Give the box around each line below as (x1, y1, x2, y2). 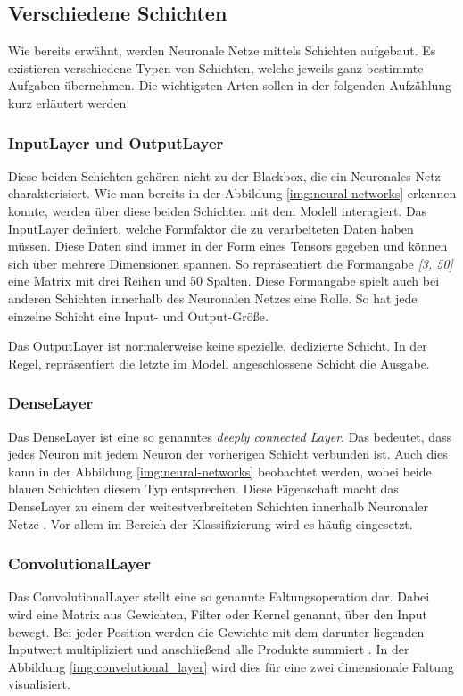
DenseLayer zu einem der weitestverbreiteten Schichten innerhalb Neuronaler (8, 496, 428, 515)
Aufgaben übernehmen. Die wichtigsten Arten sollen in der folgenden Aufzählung (8, 76, 452, 95)
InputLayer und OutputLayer (8, 131, 224, 153)
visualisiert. (8, 675, 70, 693)
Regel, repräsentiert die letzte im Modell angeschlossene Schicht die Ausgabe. (8, 353, 430, 372)
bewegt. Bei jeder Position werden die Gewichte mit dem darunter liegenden (8, 622, 425, 641)
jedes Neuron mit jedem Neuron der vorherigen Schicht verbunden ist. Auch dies (8, 444, 448, 463)
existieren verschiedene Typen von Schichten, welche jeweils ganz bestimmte (8, 58, 424, 77)
